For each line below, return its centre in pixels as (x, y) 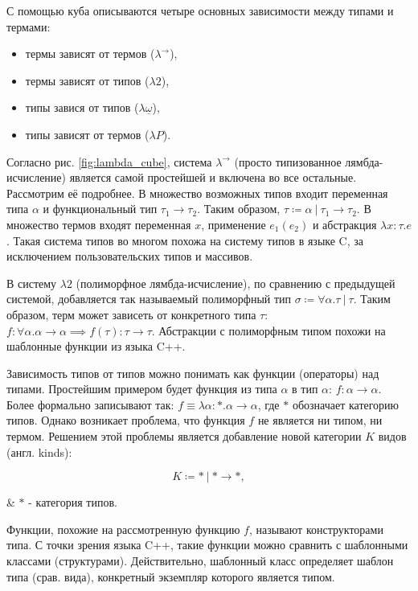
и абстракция (344, 224)
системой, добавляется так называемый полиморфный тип (149, 299)
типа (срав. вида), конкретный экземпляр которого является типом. (171, 576)
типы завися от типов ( (82, 107)
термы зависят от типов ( (87, 80)
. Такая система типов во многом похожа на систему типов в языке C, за (185, 240)
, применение (234, 224)
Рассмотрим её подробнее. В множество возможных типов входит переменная (197, 193)
